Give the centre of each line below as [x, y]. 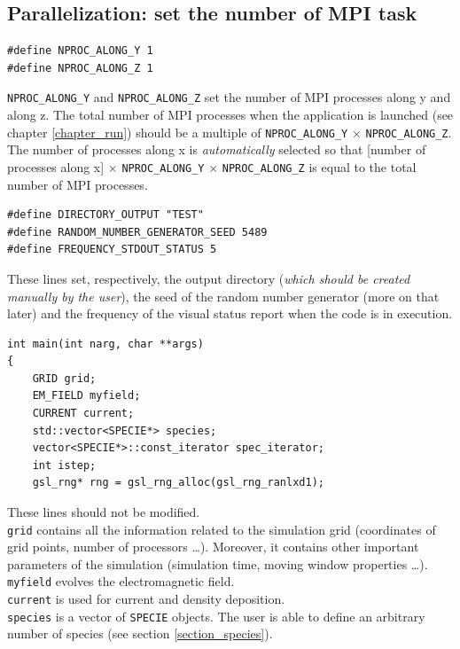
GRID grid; [64, 378]
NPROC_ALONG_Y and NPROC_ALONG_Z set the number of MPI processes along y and [229, 97]
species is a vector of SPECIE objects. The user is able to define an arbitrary [216, 616]
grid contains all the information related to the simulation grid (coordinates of [222, 529]
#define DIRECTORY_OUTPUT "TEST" [105, 215]
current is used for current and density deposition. [146, 599]
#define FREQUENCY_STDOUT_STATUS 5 [112, 250]
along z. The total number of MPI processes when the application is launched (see [230, 115]
